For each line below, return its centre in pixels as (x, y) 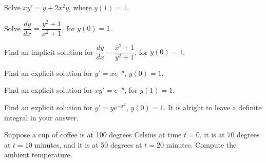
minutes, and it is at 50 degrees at (88, 144)
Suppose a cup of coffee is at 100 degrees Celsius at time (93, 135)
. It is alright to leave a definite (213, 107)
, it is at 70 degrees (230, 135)
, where (80, 7)
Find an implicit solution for (49, 52)
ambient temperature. (38, 155)
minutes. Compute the (201, 144)
